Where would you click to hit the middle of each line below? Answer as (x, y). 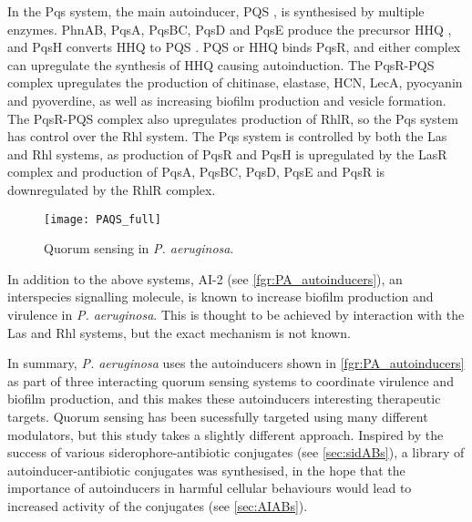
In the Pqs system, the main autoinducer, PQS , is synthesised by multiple (216, 11)
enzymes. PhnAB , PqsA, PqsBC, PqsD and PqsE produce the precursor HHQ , (230, 29)
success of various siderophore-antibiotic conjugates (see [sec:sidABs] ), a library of (236, 452)
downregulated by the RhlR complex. (112, 189)
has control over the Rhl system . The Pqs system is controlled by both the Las (227, 136)
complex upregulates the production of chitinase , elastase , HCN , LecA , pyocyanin (235, 82)
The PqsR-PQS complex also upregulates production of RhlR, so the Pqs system (233, 118)
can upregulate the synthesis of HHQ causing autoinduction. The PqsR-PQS (221, 64)
